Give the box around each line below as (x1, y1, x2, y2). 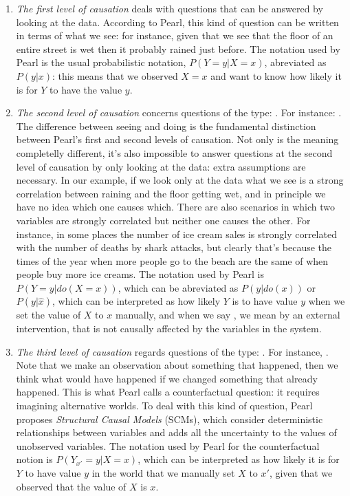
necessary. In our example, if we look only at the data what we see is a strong (16, 173, 344, 187)
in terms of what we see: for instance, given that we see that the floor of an (16, 28, 333, 43)
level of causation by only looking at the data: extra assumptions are (16, 159, 306, 173)
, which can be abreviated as (118, 280, 239, 294)
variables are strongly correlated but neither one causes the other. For (16, 213, 311, 227)
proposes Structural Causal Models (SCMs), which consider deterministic (16, 411, 323, 426)
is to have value (232, 294, 298, 308)
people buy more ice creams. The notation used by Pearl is (16, 267, 265, 281)
